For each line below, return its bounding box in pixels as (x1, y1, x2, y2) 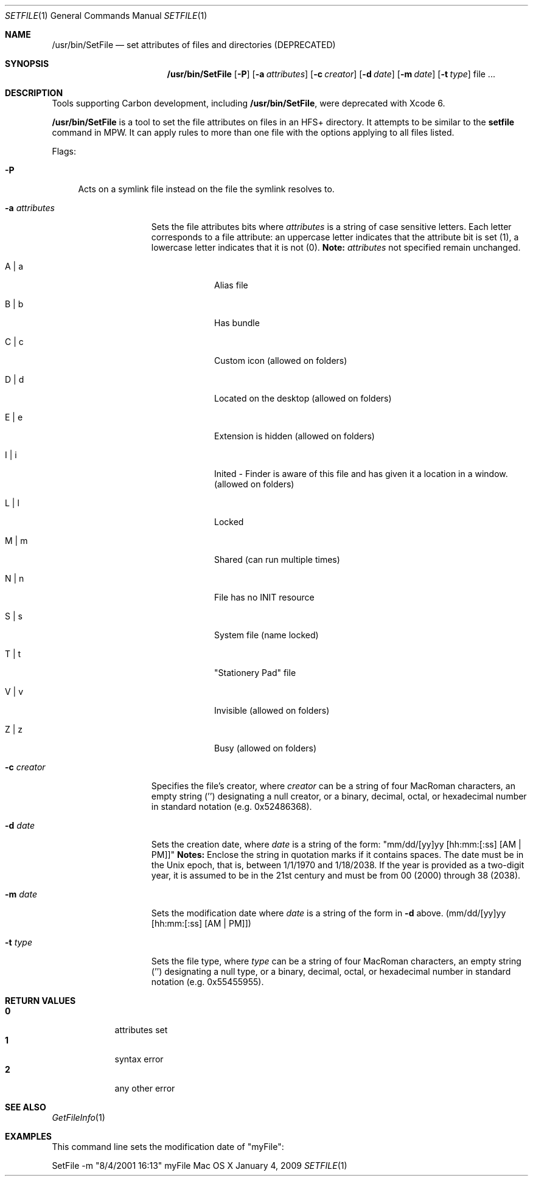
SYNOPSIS (5, 58, 49, 69)
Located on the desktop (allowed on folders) (214, 393, 392, 403)
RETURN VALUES (5, 995, 76, 1006)
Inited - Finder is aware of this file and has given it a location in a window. (214, 469, 508, 479)
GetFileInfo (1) (52, 1112, 105, 1123)
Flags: (52, 146, 76, 156)
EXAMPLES (5, 1131, 52, 1141)
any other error (114, 1083, 175, 1093)
